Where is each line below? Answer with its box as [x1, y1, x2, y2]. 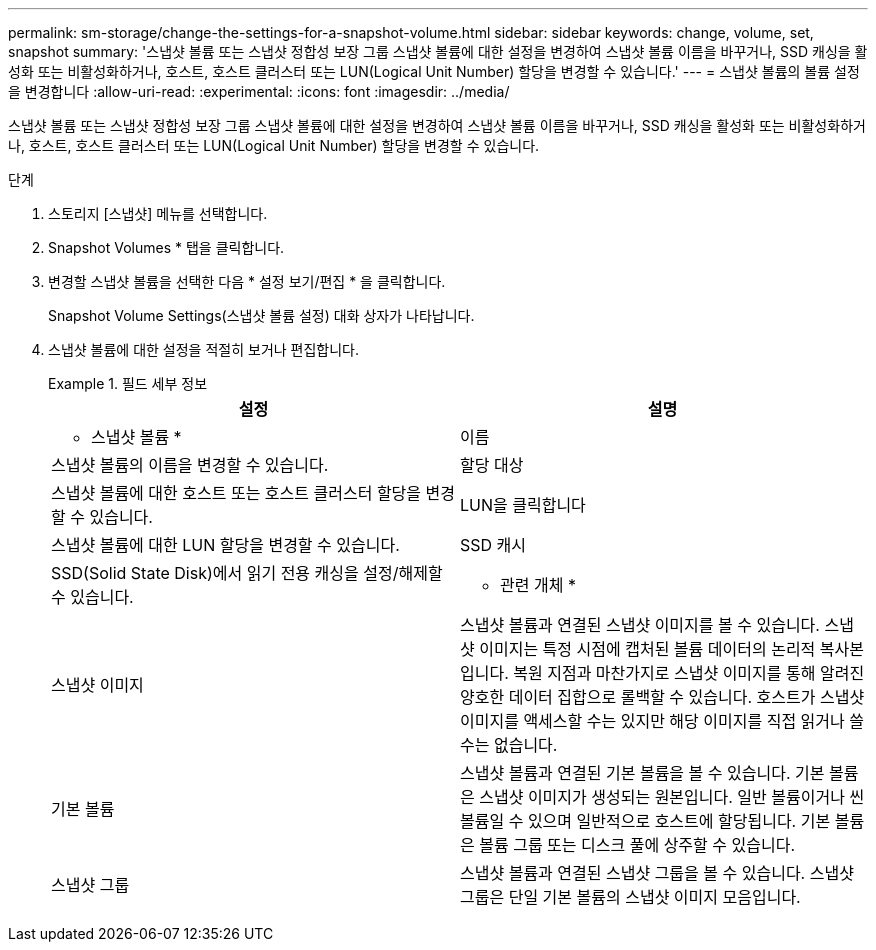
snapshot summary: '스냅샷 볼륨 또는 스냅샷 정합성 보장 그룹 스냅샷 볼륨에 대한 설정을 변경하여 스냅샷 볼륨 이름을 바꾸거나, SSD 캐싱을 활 [8, 43, 868, 60]
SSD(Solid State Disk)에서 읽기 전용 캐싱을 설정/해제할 [51, 563, 443, 583]
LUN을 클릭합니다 [460, 495, 586, 515]
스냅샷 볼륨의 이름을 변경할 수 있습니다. [51, 455, 329, 475]
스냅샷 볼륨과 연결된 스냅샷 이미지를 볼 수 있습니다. [460, 615, 820, 635]
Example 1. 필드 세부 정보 [48, 375, 208, 392]
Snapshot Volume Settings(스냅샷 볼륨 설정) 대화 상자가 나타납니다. [48, 307, 475, 324]
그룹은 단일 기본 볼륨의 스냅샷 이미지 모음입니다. [460, 887, 801, 907]
